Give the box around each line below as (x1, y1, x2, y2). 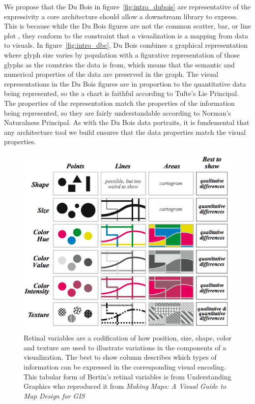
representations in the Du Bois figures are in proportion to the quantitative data (4, 78, 246, 89)
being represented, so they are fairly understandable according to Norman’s (4, 107, 231, 118)
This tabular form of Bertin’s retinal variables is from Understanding (24, 371, 231, 381)
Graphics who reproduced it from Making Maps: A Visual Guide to (24, 381, 227, 391)
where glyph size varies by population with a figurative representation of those (4, 49, 240, 60)
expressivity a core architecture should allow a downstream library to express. (4, 11, 238, 21)
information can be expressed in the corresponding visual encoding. (24, 361, 226, 372)
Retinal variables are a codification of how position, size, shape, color (24, 333, 231, 343)
